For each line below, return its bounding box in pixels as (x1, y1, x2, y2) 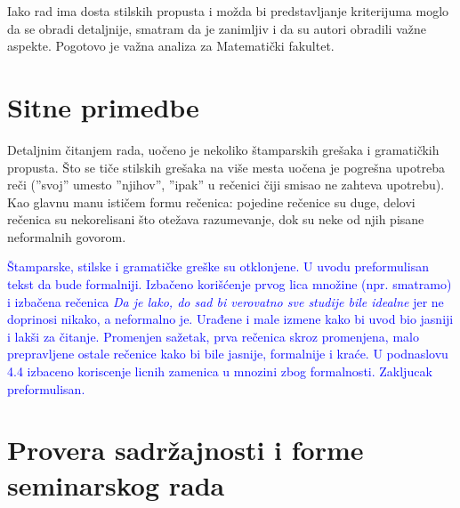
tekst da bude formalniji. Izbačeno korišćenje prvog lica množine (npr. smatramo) (7, 275, 452, 294)
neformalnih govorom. (7, 227, 126, 246)
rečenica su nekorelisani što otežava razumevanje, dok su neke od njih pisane (7, 210, 424, 229)
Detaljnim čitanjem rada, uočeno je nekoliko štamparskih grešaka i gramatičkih (7, 140, 440, 158)
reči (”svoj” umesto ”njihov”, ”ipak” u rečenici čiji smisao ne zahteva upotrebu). (7, 175, 445, 194)
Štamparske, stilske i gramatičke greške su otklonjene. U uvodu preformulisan (7, 257, 429, 276)
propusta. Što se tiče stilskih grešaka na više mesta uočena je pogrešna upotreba (7, 157, 445, 176)
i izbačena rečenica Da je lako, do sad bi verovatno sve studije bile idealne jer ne (7, 292, 444, 310)
